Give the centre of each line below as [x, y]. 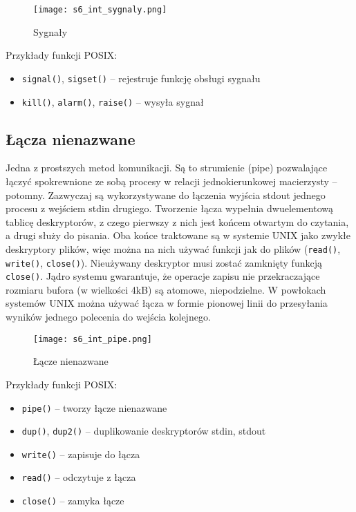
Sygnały [50, 31]
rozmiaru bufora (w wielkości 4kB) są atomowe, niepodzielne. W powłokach [166, 289]
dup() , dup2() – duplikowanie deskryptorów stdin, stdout [144, 431]
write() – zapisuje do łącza [81, 454]
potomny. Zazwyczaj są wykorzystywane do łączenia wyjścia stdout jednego [166, 195]
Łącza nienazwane [71, 139]
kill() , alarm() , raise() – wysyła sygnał [113, 101]
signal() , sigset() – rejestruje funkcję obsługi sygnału [141, 78]
